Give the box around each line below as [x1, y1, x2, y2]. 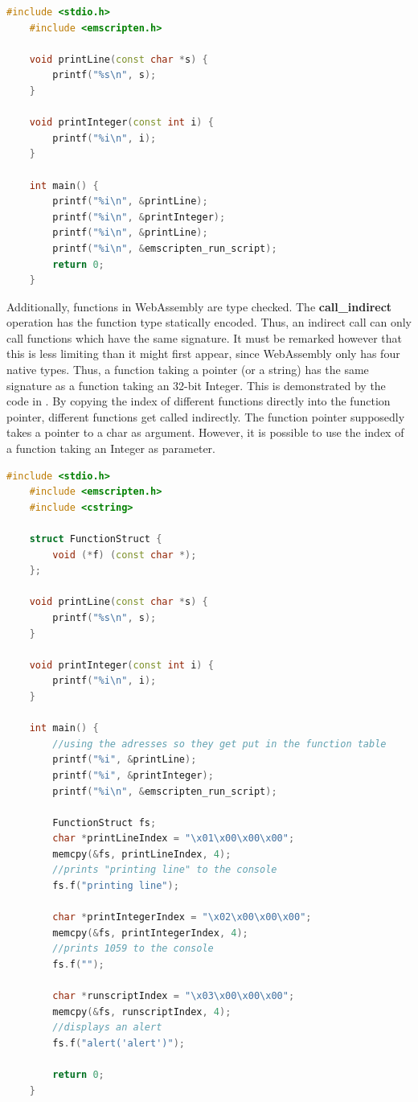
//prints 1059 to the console [52, 943, 214, 955]
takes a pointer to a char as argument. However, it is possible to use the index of [6, 424, 404, 441]
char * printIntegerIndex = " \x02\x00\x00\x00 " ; [52, 911, 312, 923]
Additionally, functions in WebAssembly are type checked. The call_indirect [6, 298, 392, 315]
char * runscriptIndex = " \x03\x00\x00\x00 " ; [52, 990, 295, 1002]
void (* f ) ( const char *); [52, 549, 197, 561]
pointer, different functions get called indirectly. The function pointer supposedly [6, 408, 405, 425]
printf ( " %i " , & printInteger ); [52, 769, 214, 781]
